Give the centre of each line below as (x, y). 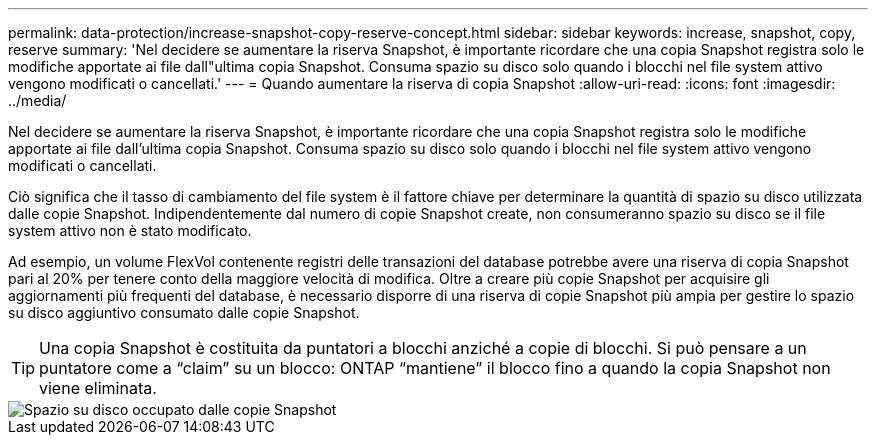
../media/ (37, 100)
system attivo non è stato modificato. (130, 230)
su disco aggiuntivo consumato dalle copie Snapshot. (184, 312)
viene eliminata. (98, 388)
